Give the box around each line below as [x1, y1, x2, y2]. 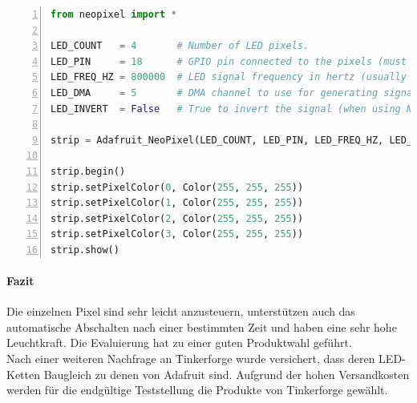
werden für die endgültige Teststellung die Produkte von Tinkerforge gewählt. [6, 381, 388, 398]
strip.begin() [51, 165, 126, 177]
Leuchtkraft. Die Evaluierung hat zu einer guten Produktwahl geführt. [6, 334, 352, 351]
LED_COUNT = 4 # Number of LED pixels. [51, 40, 310, 52]
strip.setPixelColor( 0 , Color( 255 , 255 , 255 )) [51, 181, 304, 193]
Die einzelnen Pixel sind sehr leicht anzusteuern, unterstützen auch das [6, 303, 355, 320]
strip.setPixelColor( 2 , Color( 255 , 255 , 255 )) [51, 212, 304, 224]
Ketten [6, 365, 40, 382]
